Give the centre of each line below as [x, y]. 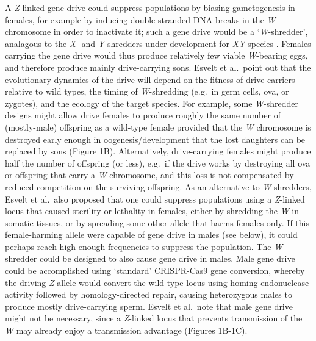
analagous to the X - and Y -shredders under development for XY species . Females [158, 43]
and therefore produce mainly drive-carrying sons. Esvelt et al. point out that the [158, 67]
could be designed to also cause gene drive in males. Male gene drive [167, 258]
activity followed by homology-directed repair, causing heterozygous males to [149, 294]
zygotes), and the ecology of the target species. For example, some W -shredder [152, 103]
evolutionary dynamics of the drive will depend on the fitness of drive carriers [150, 79]
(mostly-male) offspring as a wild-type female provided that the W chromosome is [158, 127]
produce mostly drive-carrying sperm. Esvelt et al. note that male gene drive [149, 306]
